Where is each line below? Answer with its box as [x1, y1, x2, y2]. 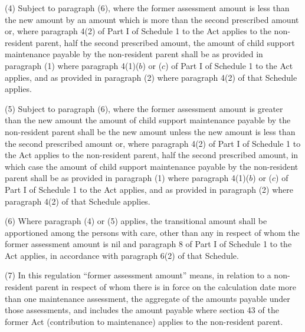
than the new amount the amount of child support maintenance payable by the [5, 114, 291, 126]
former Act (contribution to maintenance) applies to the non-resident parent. [5, 315, 283, 327]
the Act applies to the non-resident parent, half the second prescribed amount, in [5, 149, 299, 161]
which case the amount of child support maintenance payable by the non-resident [5, 160, 299, 172]
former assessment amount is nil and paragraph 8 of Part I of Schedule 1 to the [5, 238, 292, 250]
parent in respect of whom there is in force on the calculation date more [35, 281, 296, 293]
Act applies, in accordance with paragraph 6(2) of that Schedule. [5, 249, 239, 261]
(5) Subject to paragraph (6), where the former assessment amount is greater [5, 102, 283, 114]
